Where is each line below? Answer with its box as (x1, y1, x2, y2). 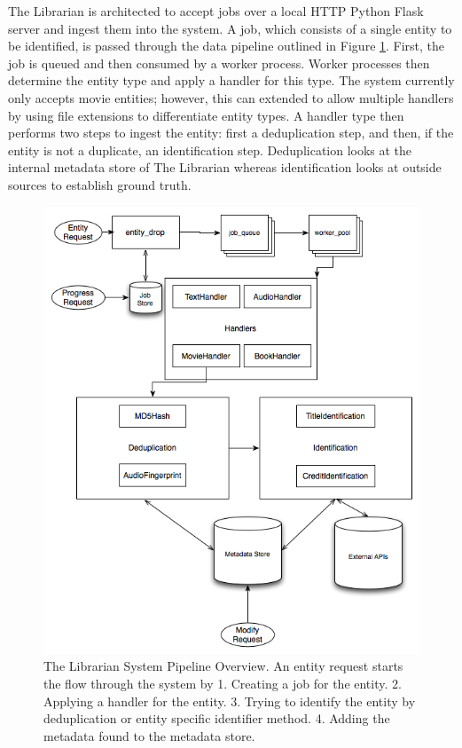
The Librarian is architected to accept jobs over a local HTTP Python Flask (8, 2, 424, 20)
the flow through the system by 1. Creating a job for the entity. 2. (43, 673, 402, 692)
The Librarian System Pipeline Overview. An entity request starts (43, 657, 403, 675)
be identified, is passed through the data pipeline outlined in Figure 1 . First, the (8, 36, 445, 55)
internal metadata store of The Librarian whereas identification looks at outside (8, 158, 442, 177)
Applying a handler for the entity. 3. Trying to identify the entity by (43, 691, 416, 710)
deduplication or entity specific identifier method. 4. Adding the (43, 709, 390, 728)
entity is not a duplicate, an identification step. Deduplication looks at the (8, 140, 412, 159)
